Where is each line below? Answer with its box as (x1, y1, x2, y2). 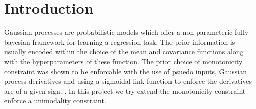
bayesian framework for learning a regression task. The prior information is (4, 36, 235, 47)
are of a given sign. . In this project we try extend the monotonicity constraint (4, 85, 246, 96)
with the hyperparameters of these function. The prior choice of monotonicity (4, 56, 243, 66)
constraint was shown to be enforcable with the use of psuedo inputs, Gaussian (4, 66, 247, 76)
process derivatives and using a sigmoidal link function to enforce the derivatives (4, 76, 252, 86)
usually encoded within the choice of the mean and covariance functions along (4, 46, 244, 57)
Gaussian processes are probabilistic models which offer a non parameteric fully (4, 27, 249, 37)
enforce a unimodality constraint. (4, 95, 106, 106)
